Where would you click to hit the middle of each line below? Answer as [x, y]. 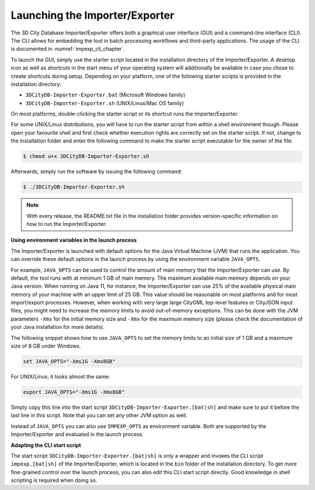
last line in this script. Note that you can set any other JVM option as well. [99, 415]
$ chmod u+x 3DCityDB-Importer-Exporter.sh [86, 157]
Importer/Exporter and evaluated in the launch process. [77, 435]
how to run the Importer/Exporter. [67, 224]
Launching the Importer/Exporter [92, 15]
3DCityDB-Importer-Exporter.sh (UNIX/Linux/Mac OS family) [105, 103]
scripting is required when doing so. [54, 480]
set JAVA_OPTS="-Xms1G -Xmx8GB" [69, 362]
